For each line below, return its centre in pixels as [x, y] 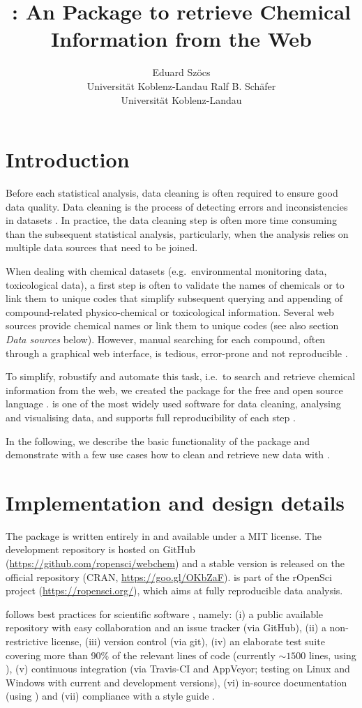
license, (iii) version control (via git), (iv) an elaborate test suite [188, 641]
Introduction [68, 159]
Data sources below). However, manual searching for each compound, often [166, 339]
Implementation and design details [175, 502]
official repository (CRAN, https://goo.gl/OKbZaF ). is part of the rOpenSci [169, 577]
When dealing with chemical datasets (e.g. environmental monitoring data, [166, 271]
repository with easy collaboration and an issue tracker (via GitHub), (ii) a [166, 627]
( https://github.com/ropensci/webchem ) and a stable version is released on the [175, 563]
